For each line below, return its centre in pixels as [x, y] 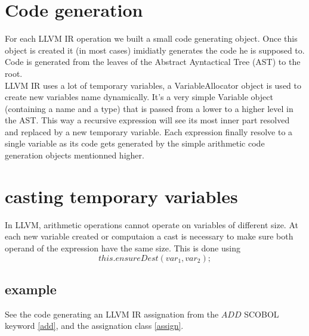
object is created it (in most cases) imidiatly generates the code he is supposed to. [155, 50]
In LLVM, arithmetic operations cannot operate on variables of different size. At [152, 224]
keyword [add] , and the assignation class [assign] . [94, 326]
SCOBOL [262, 314]
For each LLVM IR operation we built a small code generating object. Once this [151, 38]
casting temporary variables [121, 196]
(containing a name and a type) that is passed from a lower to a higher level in [149, 108]
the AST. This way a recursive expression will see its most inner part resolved [147, 120]
